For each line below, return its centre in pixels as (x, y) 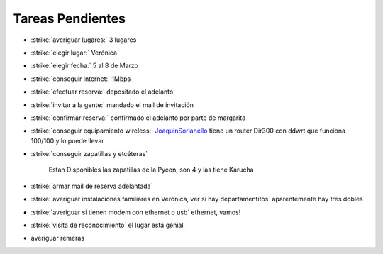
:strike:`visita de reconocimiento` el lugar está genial (107, 225)
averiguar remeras (58, 238)
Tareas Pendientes (69, 18)
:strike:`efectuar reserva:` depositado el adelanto (102, 92)
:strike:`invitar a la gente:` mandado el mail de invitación (112, 105)
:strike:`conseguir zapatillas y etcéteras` (89, 154)
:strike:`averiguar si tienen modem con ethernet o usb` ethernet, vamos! (136, 212)
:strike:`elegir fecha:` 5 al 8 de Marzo (84, 66)
